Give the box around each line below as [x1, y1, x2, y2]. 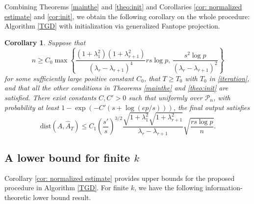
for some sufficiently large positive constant [4, 73, 134, 83]
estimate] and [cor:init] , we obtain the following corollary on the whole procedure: [4, 11, 250, 21]
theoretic [4, 192, 31, 202]
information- [205, 182, 243, 193]
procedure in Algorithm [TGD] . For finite [4, 182, 129, 193]
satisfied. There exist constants [4, 92, 97, 102]
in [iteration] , [209, 73, 250, 83]
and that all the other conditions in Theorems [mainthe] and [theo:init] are [4, 83, 229, 93]
